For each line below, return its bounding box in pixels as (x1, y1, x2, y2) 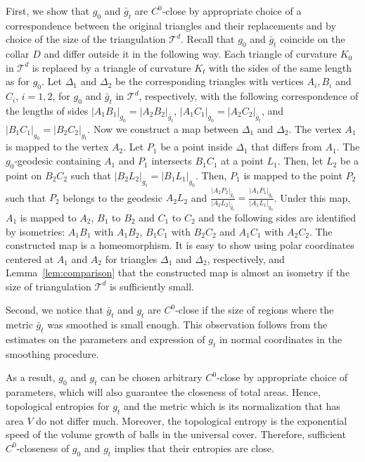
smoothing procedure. (6, 346, 99, 361)
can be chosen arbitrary (101, 370, 203, 385)
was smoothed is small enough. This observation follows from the (47, 317, 328, 332)
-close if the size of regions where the (175, 302, 334, 317)
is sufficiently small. (109, 278, 194, 293)
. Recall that (181, 32, 235, 46)
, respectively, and (207, 251, 285, 266)
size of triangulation (6, 278, 91, 293)
